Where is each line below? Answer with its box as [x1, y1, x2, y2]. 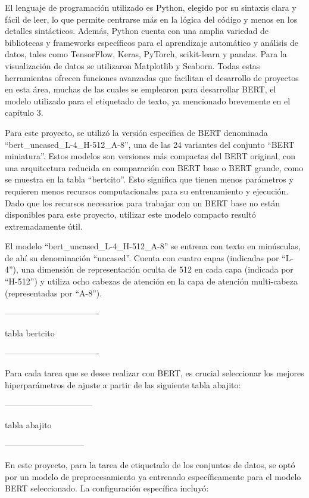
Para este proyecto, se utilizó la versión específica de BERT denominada [5, 126, 268, 138]
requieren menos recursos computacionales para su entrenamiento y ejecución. [5, 184, 289, 197]
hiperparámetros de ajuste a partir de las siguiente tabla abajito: [5, 378, 241, 391]
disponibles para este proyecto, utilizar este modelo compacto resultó [5, 208, 256, 221]
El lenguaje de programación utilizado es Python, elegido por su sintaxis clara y [5, 1, 296, 13]
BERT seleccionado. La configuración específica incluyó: [5, 482, 209, 494]
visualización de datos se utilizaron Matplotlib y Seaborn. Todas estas [5, 59, 260, 72]
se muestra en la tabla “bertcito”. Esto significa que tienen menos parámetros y [5, 173, 294, 185]
